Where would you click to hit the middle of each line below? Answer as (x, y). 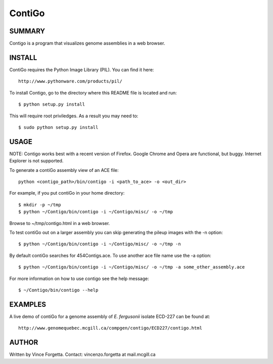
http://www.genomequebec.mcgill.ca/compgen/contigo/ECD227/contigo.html (110, 328)
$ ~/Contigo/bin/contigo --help (58, 290)
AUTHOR (24, 343)
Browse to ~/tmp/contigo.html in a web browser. (60, 223)
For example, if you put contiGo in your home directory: (67, 193)
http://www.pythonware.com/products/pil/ (70, 81)
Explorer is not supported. (36, 161)
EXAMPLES (28, 304)
